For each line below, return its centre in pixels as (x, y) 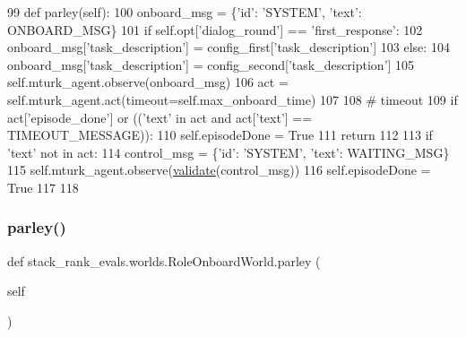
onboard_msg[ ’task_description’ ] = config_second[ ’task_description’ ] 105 (211, 64)
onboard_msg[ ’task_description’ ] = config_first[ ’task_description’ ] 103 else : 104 (229, 47)
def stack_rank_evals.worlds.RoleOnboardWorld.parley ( (164, 260)
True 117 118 (43, 187)
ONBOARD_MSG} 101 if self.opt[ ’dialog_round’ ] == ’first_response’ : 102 (215, 29)
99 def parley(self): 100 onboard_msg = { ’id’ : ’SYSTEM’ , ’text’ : (185, 12)
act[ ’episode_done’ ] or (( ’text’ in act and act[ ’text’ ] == (160, 117)
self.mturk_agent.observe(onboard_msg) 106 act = (148, 82)
